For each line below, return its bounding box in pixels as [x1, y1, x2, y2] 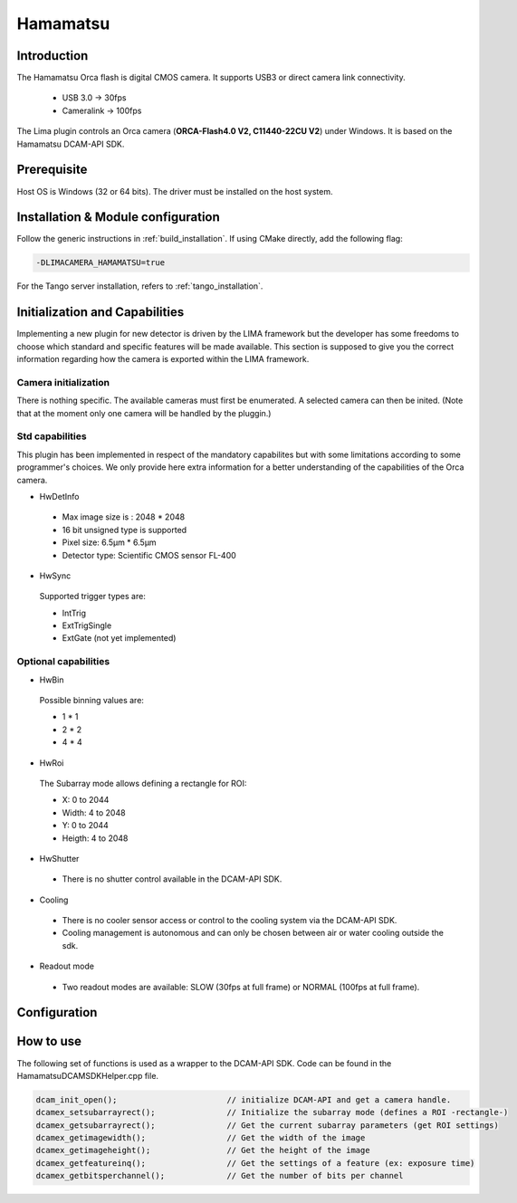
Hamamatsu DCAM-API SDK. [16, 138, 125, 149]
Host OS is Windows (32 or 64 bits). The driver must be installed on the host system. [16, 186, 333, 196]
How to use [16, 1034, 81, 1049]
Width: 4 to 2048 [62, 807, 126, 818]
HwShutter [39, 853, 80, 864]
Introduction [16, 48, 89, 63]
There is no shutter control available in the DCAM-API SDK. [62, 874, 282, 884]
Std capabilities [16, 430, 87, 443]
